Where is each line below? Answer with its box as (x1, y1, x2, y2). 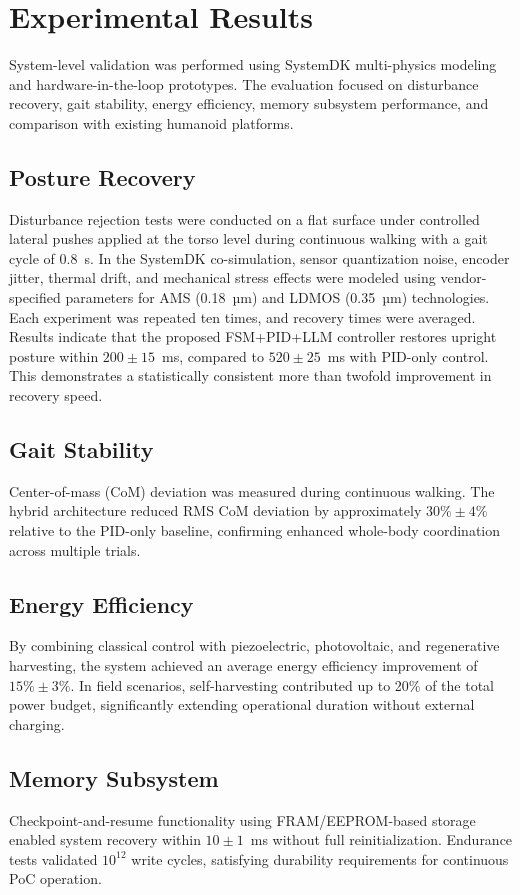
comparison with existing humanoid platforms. (9, 112, 294, 133)
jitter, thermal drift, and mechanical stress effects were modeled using (9, 267, 436, 288)
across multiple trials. (9, 539, 141, 560)
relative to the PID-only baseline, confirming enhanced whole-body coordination (9, 520, 501, 541)
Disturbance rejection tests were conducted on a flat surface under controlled (9, 208, 480, 229)
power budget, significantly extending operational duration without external (9, 694, 475, 715)
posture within (9, 345, 99, 366)
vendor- (440, 267, 487, 288)
